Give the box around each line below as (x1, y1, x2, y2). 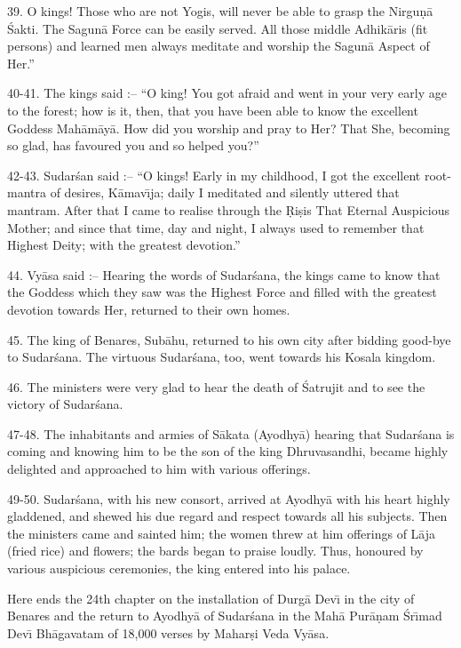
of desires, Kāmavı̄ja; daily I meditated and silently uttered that (50, 183, 400, 202)
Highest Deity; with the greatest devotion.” (7, 236, 241, 254)
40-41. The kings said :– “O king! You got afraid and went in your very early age (7, 84, 447, 102)
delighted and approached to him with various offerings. (7, 460, 311, 478)
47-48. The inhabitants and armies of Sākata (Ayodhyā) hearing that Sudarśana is (7, 424, 455, 443)
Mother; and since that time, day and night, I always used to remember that (7, 218, 425, 236)
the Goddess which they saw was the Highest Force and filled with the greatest (7, 283, 437, 301)
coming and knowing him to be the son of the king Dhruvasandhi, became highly (7, 442, 449, 460)
